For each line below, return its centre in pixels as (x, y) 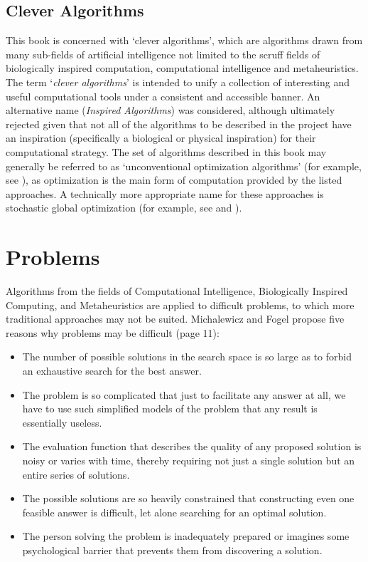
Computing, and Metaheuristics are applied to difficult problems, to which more (180, 305)
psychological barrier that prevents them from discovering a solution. (172, 550)
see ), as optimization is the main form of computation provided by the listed (174, 180)
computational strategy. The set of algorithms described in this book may (166, 151)
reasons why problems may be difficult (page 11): (113, 332)
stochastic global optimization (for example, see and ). (124, 208)
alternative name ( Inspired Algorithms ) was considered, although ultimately (171, 110)
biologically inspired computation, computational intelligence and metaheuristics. (182, 68)
